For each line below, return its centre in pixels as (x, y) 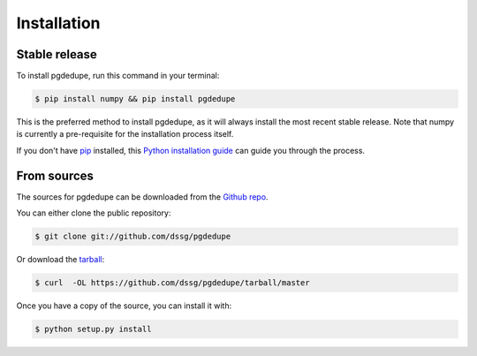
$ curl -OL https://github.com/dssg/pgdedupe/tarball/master (172, 283)
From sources (55, 175)
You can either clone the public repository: (94, 213)
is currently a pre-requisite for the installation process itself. (125, 134)
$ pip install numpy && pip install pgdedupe (135, 99)
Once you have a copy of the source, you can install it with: (124, 306)
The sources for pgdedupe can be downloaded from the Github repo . (142, 197)
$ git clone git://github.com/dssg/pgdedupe (133, 237)
